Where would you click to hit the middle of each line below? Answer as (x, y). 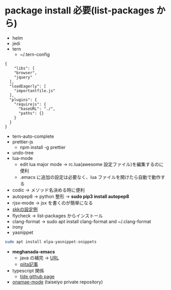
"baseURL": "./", (37, 108)
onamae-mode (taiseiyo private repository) (58, 282)
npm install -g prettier (43, 147)
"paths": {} (31, 113)
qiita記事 (29, 264)
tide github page (37, 276)
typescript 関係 (28, 270)
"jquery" (23, 77)
